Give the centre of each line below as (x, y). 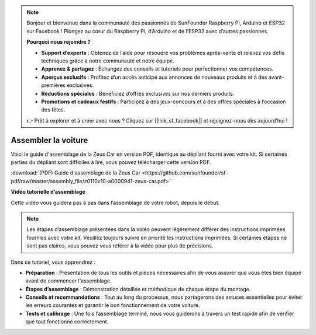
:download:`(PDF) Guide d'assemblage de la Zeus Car (75, 173)
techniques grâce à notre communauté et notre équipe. (108, 61)
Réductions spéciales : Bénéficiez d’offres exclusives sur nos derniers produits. (138, 93)
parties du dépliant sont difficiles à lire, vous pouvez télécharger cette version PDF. (111, 162)
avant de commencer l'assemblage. (68, 281)
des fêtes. (53, 110)
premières (54, 85)
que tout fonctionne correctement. (67, 322)
